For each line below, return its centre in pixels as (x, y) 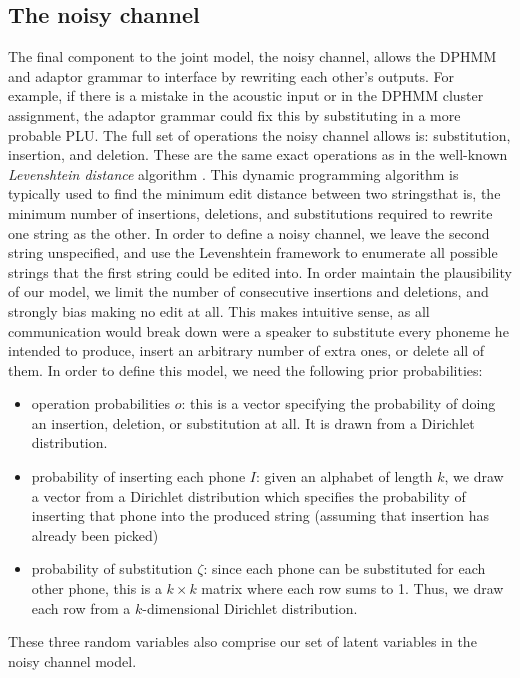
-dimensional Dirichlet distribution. (250, 607)
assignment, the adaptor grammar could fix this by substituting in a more (234, 114)
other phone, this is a (96, 588)
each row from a (81, 607)
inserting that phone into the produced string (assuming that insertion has (260, 515)
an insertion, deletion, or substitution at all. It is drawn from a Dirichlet (253, 422)
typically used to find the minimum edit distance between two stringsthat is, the (254, 193)
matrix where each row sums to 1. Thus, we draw (352, 588)
